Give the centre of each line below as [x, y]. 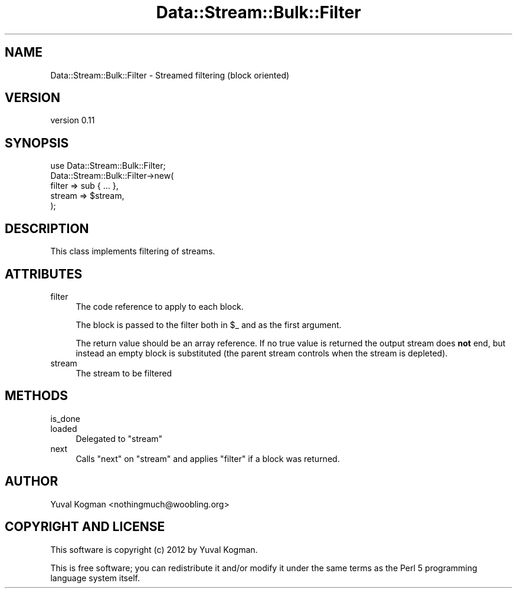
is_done [65, 418]
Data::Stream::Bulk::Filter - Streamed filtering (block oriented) [170, 75]
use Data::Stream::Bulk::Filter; [108, 166]
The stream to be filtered [124, 373]
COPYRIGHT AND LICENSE [85, 527]
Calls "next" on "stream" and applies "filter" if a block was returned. [208, 458]
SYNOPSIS [37, 143]
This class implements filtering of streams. [133, 251]
